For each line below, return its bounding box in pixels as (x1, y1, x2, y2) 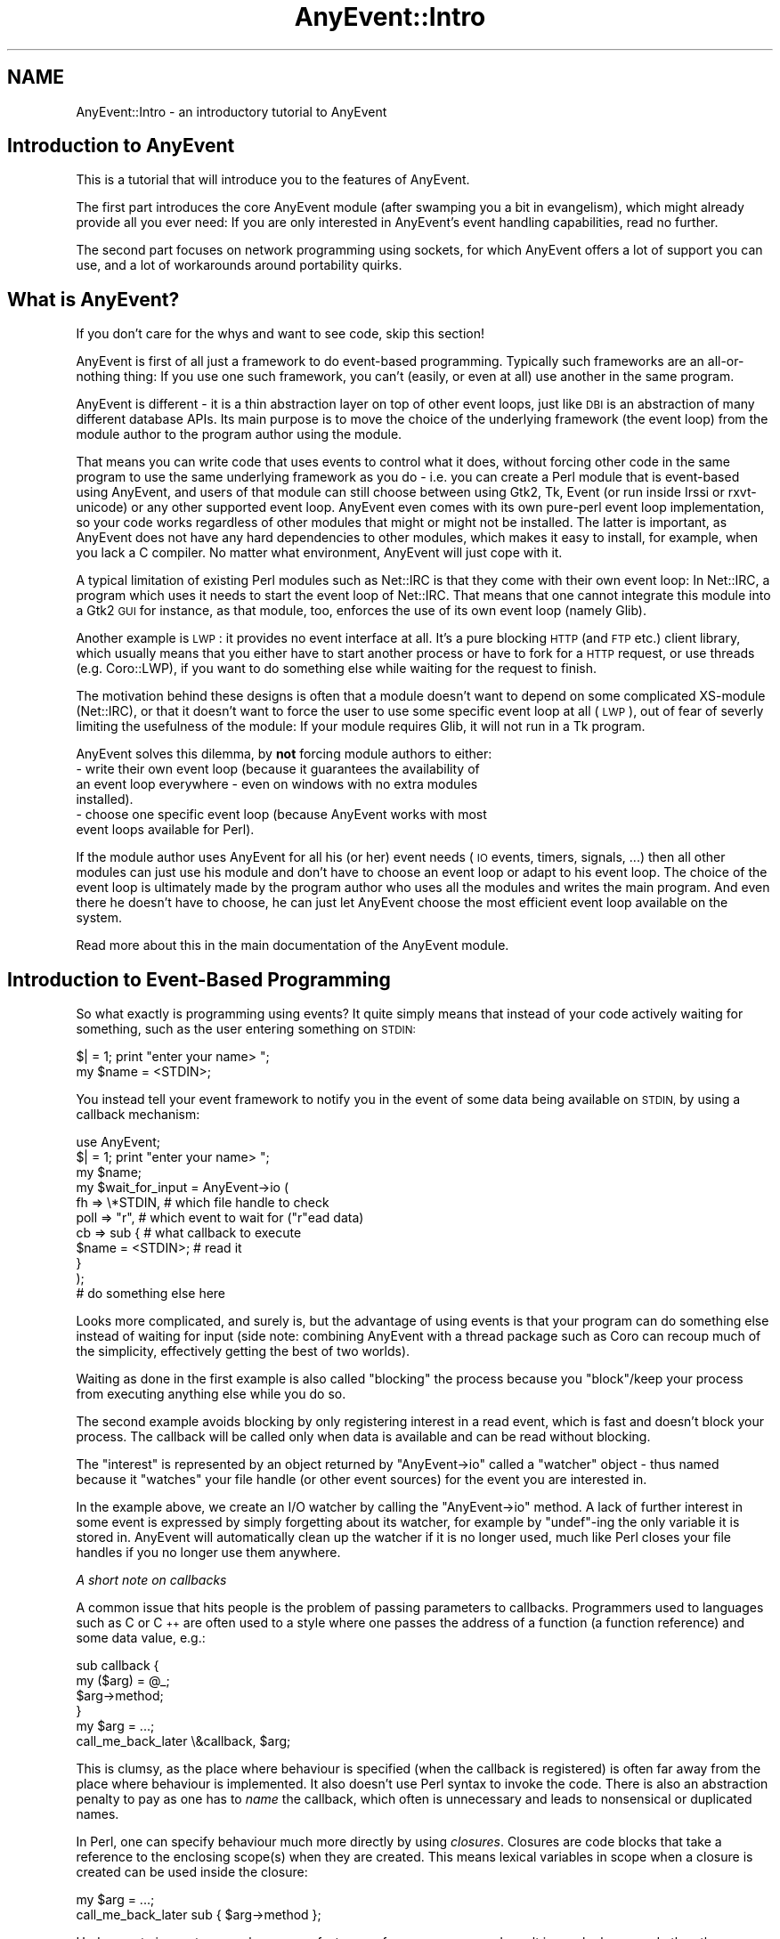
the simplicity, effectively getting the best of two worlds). (76, 1343, 410, 1359)
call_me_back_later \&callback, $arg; (76, 1733, 291, 1749)
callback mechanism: (76, 1107, 200, 1123)
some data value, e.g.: (76, 1630, 206, 1646)
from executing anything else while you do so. (76, 1386, 346, 1402)
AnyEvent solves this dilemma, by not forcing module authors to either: (76, 746, 492, 762)
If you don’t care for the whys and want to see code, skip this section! (76, 326, 485, 342)
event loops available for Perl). (76, 822, 255, 838)
